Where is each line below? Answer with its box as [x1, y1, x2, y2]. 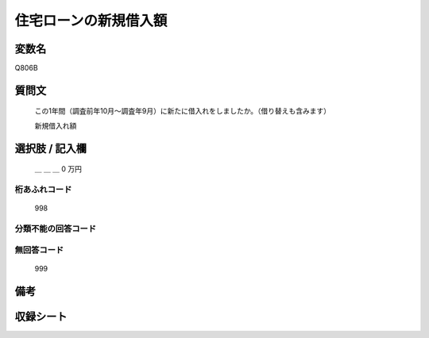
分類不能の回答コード [14, 223, 97, 234]
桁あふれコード [14, 184, 72, 195]
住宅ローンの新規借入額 [14, 12, 168, 29]
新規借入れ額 [34, 121, 77, 130]
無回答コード [14, 244, 64, 255]
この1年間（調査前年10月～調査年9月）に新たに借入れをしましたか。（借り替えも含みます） [34, 106, 331, 116]
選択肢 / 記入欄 [14, 141, 87, 155]
